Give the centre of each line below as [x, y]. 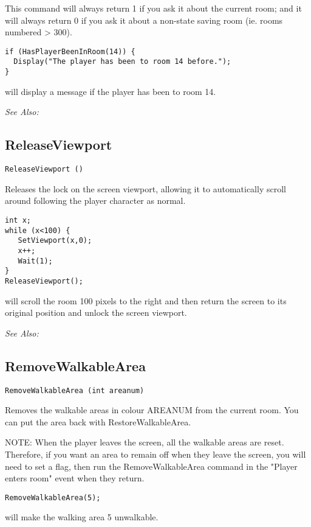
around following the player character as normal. [95, 201]
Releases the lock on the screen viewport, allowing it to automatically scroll [145, 188]
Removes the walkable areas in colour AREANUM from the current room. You [152, 410]
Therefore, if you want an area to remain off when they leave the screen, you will [155, 454]
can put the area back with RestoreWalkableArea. [98, 421]
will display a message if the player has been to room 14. [111, 91]
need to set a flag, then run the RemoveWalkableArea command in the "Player [151, 466]
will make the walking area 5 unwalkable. [82, 517]
